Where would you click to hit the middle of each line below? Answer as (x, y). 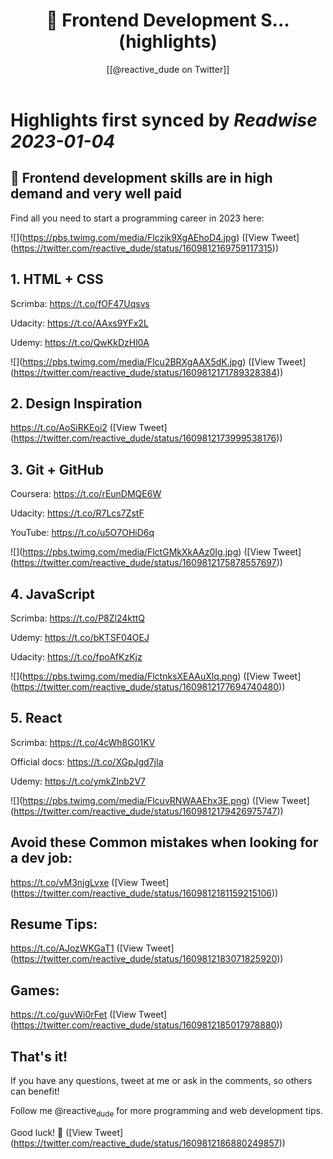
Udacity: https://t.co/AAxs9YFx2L (79, 323)
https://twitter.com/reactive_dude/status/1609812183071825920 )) (148, 959)
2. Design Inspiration (76, 403)
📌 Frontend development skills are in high (141, 178)
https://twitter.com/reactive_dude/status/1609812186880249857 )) (149, 1143)
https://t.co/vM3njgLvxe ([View (74, 882)
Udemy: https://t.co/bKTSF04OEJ (80, 637)
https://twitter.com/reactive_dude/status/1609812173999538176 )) (148, 438)
